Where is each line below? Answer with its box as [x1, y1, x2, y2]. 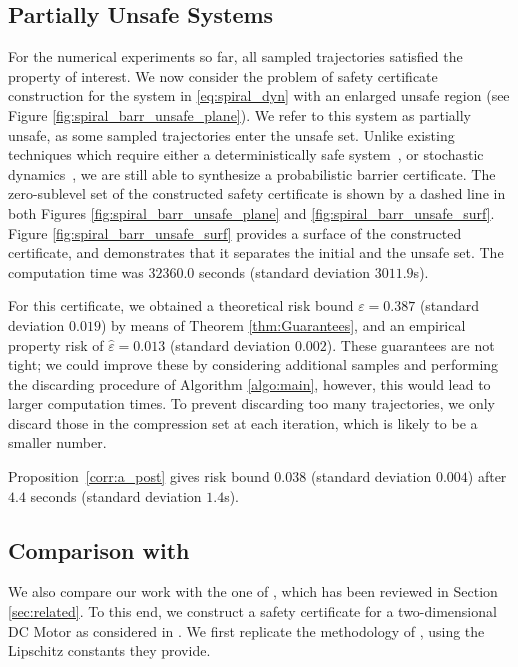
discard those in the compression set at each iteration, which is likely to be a [8, 412, 478, 433]
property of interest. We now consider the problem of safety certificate [8, 65, 438, 86]
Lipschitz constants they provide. [8, 640, 211, 661]
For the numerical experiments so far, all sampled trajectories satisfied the [8, 46, 463, 67]
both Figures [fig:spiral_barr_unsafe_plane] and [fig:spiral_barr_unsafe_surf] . [8, 202, 495, 223]
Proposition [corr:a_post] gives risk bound [8, 466, 270, 487]
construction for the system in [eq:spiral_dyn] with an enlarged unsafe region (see [8, 85, 510, 106]
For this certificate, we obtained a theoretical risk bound [8, 295, 354, 316]
